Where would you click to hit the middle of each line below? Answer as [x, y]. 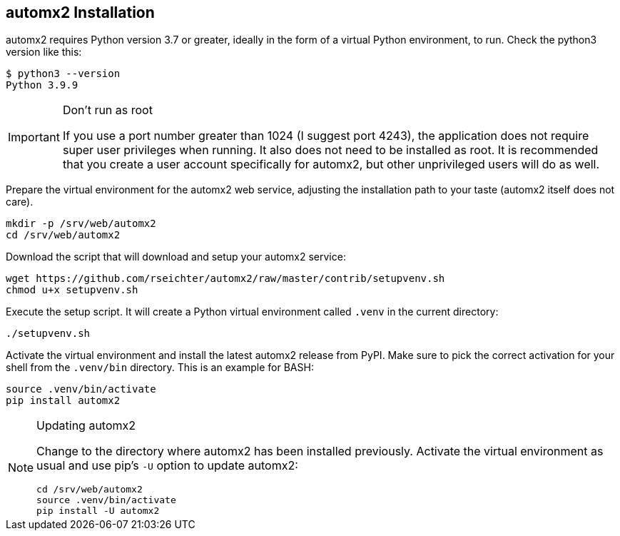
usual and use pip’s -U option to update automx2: [167, 466]
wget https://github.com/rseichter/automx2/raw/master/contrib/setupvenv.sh [225, 279]
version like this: [44, 52]
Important [34, 137]
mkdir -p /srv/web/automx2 [81, 224]
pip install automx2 [63, 401]
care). [20, 202]
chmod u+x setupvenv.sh [72, 290]
